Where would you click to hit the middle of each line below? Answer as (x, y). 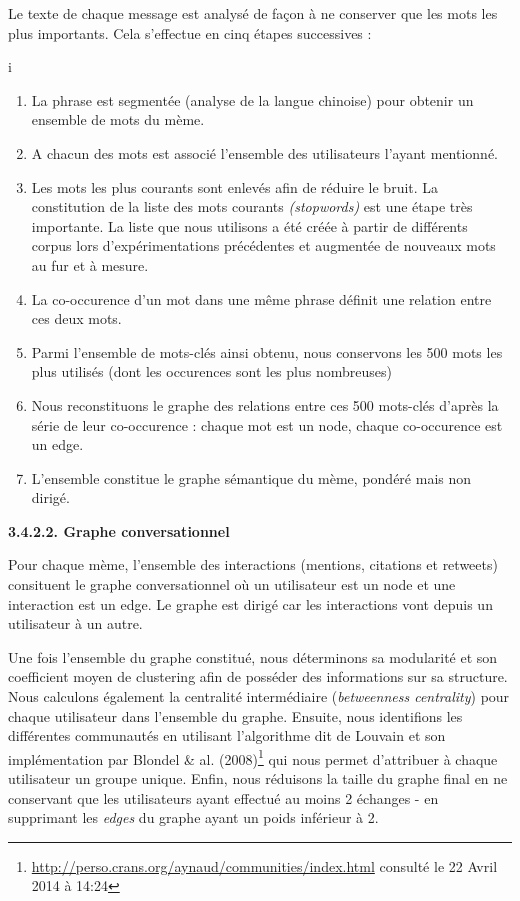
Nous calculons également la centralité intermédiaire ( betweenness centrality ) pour (259, 696)
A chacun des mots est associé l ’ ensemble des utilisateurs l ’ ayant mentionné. (265, 152)
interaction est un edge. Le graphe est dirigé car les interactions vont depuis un (250, 603)
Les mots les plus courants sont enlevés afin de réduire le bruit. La (235, 186)
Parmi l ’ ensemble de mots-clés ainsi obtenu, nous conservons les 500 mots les (267, 351)
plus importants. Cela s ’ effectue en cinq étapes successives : (190, 32)
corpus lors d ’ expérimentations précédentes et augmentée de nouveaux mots (263, 245)
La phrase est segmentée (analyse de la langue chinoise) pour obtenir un (252, 99)
